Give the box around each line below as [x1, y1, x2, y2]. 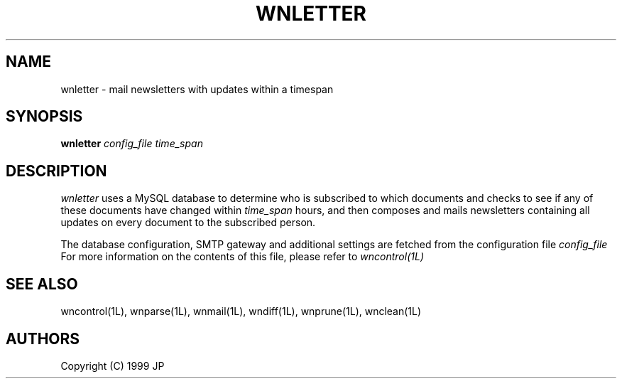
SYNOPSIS [6, 107, 83, 126]
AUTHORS [6, 329, 80, 348]
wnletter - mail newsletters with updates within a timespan [60, 82, 334, 95]
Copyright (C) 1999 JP [60, 359, 165, 372]
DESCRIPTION [6, 161, 107, 180]
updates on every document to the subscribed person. [60, 216, 316, 229]
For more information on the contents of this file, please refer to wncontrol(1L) [60, 250, 424, 263]
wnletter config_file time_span [60, 137, 203, 150]
